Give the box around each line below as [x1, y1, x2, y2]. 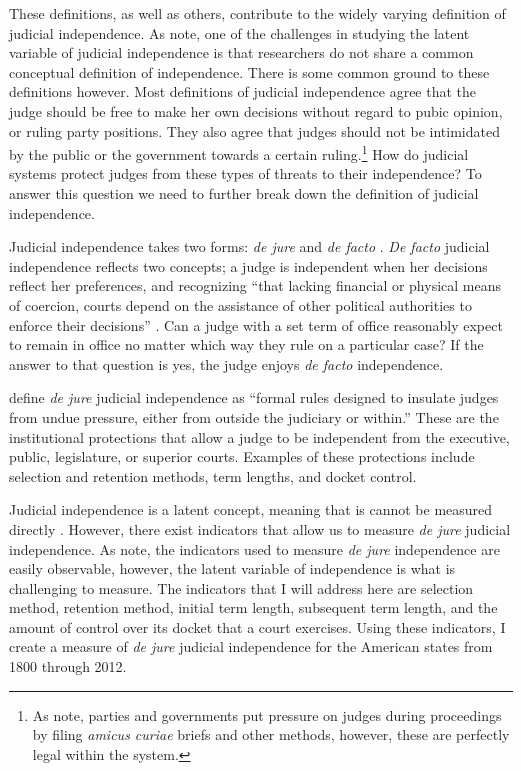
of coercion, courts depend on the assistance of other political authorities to [9, 294, 472, 315]
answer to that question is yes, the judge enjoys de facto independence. [9, 353, 444, 374]
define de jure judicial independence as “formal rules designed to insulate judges [9, 387, 499, 408]
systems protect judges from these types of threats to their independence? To [9, 163, 482, 184]
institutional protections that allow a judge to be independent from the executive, [9, 426, 510, 447]
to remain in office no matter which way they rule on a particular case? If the [9, 334, 484, 355]
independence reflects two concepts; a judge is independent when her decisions [9, 255, 488, 276]
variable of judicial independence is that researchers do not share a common [9, 42, 474, 63]
